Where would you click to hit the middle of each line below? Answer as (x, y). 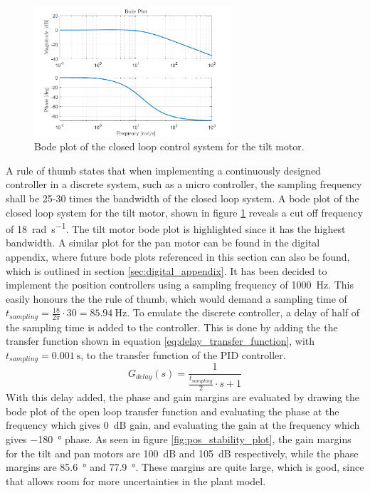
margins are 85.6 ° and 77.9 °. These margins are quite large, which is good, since (185, 467)
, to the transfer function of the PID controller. (183, 355)
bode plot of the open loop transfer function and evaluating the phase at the (173, 411)
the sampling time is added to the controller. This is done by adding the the (172, 327)
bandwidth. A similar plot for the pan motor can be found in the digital (163, 243)
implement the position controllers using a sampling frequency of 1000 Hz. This (180, 285)
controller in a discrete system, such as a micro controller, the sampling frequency (184, 184)
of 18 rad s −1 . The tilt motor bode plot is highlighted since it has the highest (176, 228)
